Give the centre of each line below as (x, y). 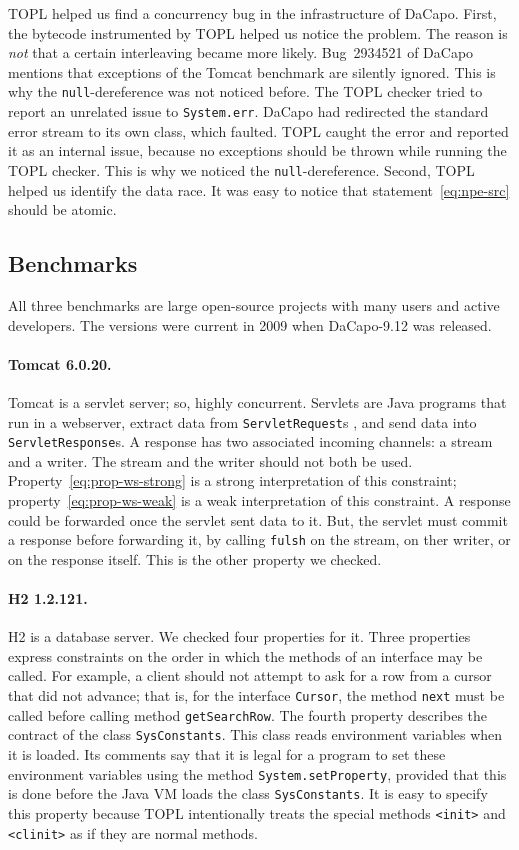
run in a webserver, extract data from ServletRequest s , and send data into (242, 421)
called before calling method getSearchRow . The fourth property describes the (248, 714)
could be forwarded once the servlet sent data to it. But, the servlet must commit (258, 519)
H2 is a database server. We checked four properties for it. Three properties (239, 636)
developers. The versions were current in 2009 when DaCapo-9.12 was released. (250, 324)
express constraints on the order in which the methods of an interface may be (245, 655)
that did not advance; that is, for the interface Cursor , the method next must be (256, 695)
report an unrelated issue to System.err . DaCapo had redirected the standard (248, 111)
